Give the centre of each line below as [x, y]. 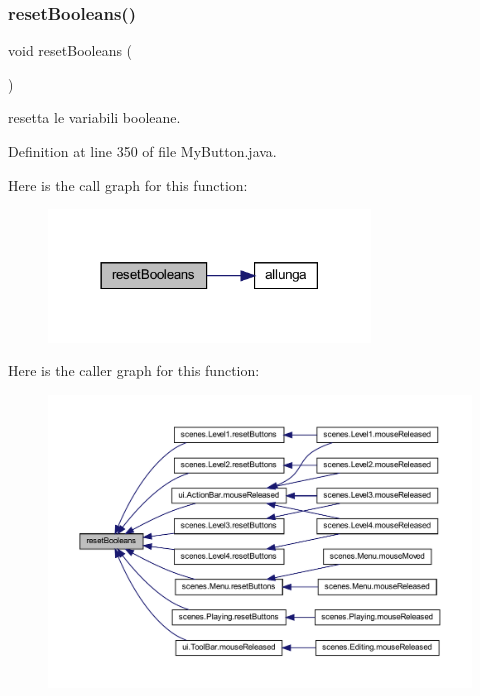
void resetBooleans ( [70, 50]
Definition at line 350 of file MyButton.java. [142, 151]
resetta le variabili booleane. [94, 117]
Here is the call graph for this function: [128, 184]
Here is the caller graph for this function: [134, 370]
